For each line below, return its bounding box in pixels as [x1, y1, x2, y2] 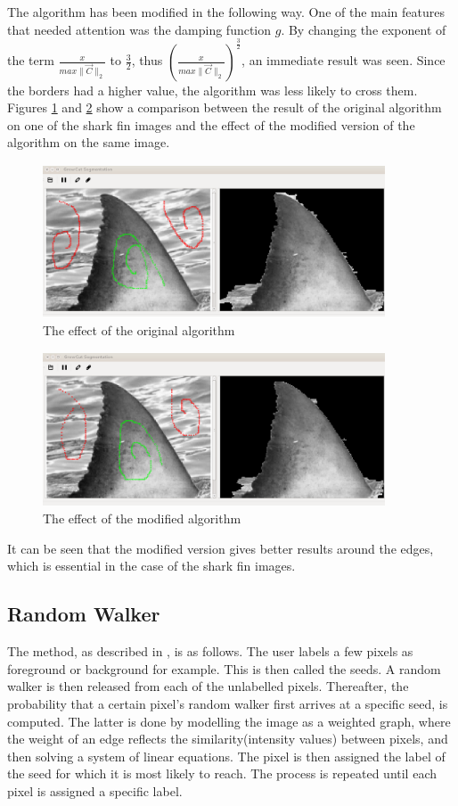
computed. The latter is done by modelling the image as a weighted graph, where [7, 711, 451, 730]
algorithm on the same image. [7, 133, 170, 152]
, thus [131, 51, 163, 70]
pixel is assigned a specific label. [7, 782, 183, 801]
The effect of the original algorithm [43, 321, 235, 340]
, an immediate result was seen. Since [241, 51, 446, 70]
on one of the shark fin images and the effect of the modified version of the [7, 115, 415, 134]
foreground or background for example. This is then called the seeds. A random [7, 659, 441, 678]
